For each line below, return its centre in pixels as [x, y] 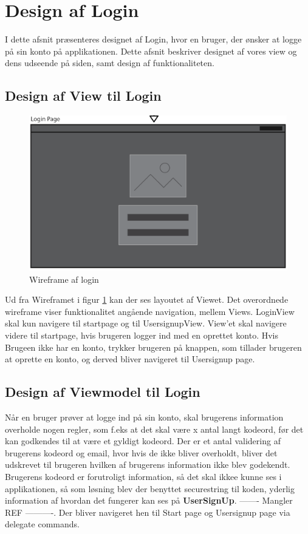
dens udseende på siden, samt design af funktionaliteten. [110, 63]
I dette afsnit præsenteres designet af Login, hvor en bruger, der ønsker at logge [153, 39]
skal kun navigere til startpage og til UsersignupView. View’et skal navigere [146, 323]
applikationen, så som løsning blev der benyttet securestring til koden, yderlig [150, 488]
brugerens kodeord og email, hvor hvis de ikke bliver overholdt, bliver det [141, 452]
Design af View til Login [83, 96]
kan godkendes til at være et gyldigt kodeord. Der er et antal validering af [143, 441]
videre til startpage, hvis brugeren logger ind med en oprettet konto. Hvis [142, 335]
